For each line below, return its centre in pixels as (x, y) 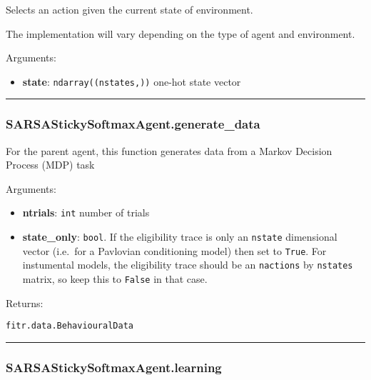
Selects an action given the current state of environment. (129, 9)
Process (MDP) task (50, 165)
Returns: (25, 302)
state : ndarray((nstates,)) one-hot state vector (132, 81)
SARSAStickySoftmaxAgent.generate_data (133, 124)
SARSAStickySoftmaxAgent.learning (114, 367)
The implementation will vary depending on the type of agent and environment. (181, 33)
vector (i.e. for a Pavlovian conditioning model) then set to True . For (174, 250)
